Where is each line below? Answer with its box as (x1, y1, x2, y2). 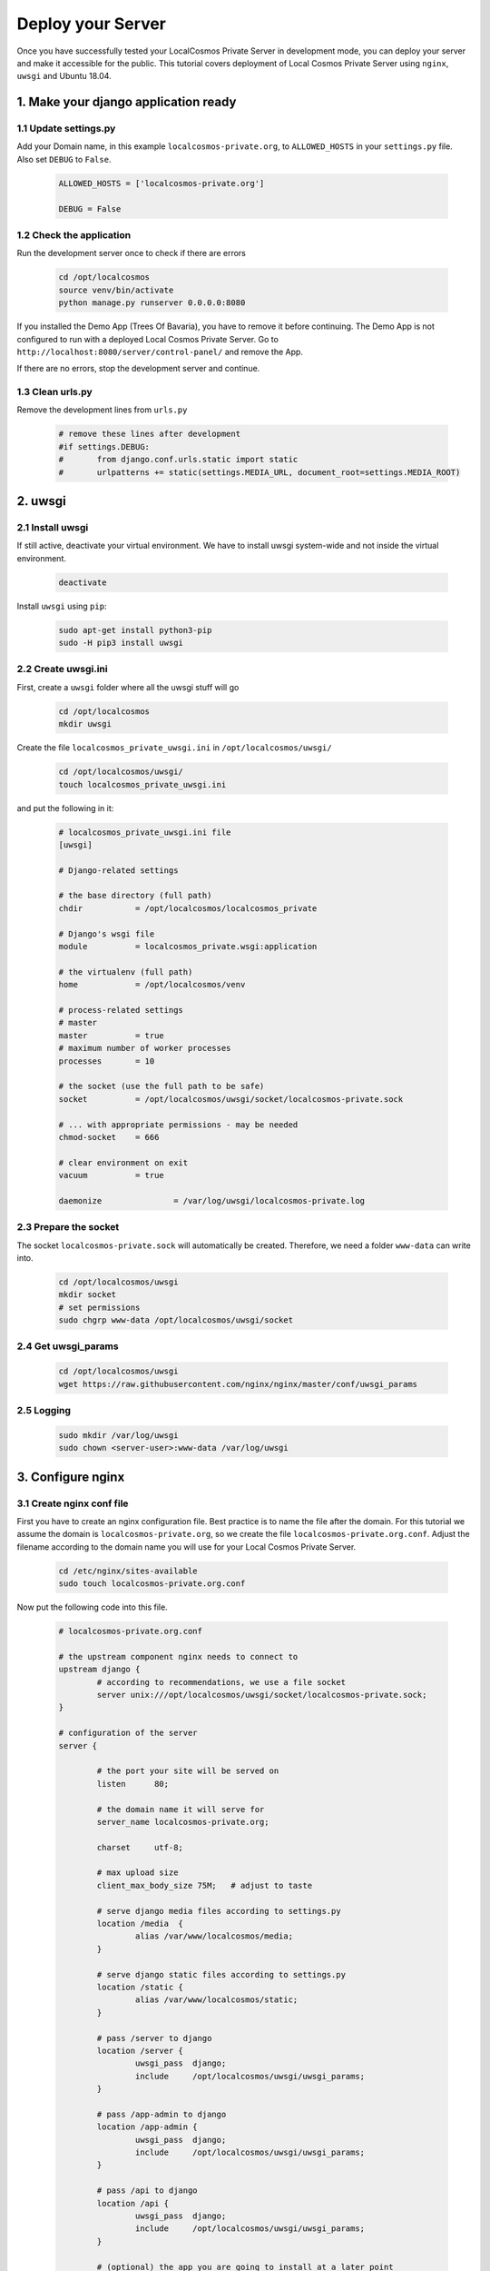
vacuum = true (58, 1170, 165, 1181)
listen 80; (96, 1779, 170, 1789)
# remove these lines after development (58, 429, 240, 440)
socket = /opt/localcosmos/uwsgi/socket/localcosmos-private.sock (58, 1094, 404, 1104)
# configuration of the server (58, 1728, 199, 1739)
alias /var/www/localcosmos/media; (134, 1931, 294, 1941)
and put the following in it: (16, 802, 114, 813)
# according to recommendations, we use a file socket (96, 1677, 347, 1687)
